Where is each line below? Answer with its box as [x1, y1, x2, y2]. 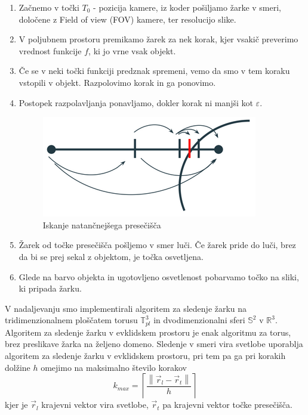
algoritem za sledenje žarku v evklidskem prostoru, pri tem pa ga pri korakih [5, 349, 286, 361]
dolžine [5, 361, 30, 373]
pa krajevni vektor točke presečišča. [162, 398, 292, 411]
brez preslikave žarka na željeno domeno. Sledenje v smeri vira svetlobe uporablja [5, 337, 303, 350]
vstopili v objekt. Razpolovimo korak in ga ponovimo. [19, 76, 216, 88]
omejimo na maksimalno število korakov [41, 361, 187, 373]
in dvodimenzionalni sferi [153, 314, 245, 326]
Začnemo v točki [19, 1, 79, 13]
